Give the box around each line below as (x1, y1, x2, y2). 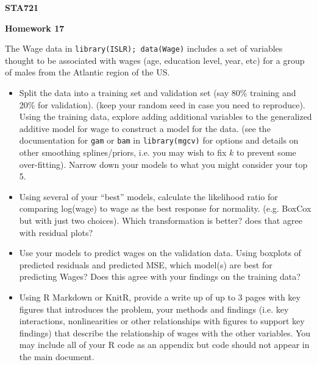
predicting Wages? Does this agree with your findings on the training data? (19, 270, 301, 283)
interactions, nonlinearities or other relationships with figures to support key (19, 315, 305, 327)
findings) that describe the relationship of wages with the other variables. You (19, 326, 311, 339)
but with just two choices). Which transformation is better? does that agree (19, 214, 302, 227)
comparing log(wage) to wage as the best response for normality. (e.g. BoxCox (19, 202, 312, 215)
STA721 (5, 1, 39, 13)
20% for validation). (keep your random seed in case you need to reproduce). (19, 98, 305, 111)
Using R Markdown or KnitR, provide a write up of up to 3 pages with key (19, 291, 301, 303)
